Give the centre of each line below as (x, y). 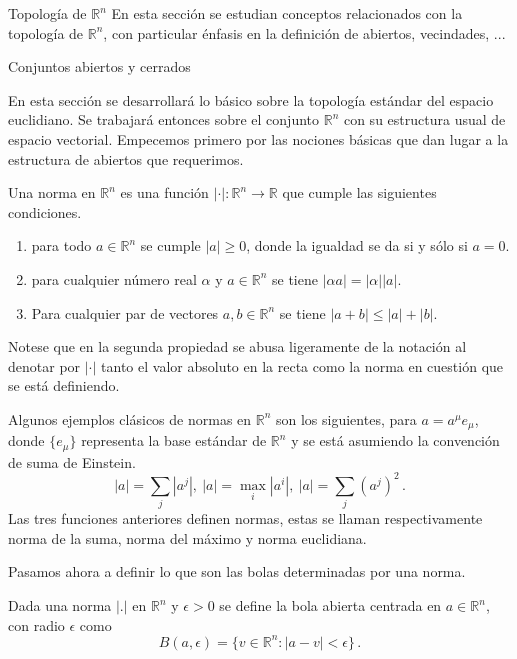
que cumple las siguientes (359, 192)
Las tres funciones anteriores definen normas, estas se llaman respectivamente (245, 518)
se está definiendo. (64, 385)
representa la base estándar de (174, 440)
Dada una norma (60, 605)
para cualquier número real (114, 278)
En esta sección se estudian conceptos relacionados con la (287, 13)
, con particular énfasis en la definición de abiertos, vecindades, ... (304, 32)
